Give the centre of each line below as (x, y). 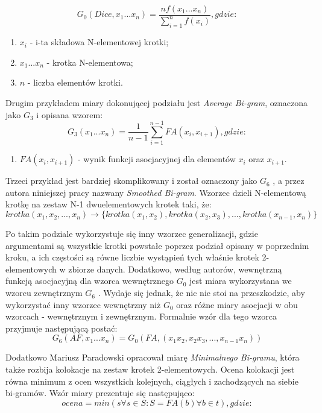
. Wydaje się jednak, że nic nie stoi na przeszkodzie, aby (201, 293)
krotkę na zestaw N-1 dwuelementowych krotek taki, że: (109, 204)
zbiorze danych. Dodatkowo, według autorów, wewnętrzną (175, 269)
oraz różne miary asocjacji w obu (237, 304)
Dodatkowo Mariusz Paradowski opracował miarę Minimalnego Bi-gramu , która (153, 357)
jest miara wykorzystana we (241, 281)
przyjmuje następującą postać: (62, 328)
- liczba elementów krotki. (75, 82)
